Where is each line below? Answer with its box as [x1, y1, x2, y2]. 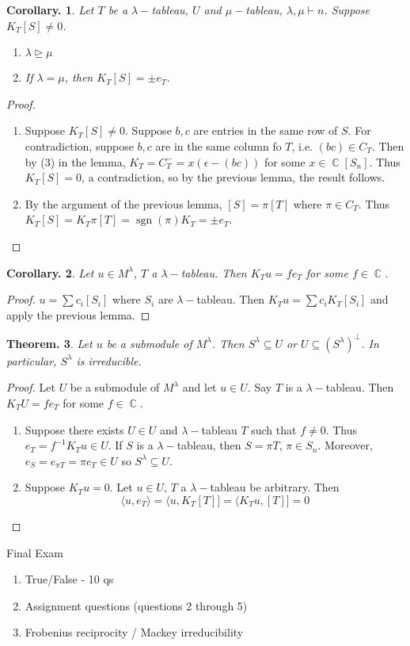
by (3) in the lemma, [25, 153, 126, 170]
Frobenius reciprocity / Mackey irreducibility [25, 624, 244, 640]
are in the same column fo [155, 137, 282, 154]
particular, [6, 352, 57, 369]
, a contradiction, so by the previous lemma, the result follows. [82, 169, 385, 185]
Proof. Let [6, 379, 55, 396]
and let [182, 379, 217, 396]
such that [251, 421, 297, 438]
